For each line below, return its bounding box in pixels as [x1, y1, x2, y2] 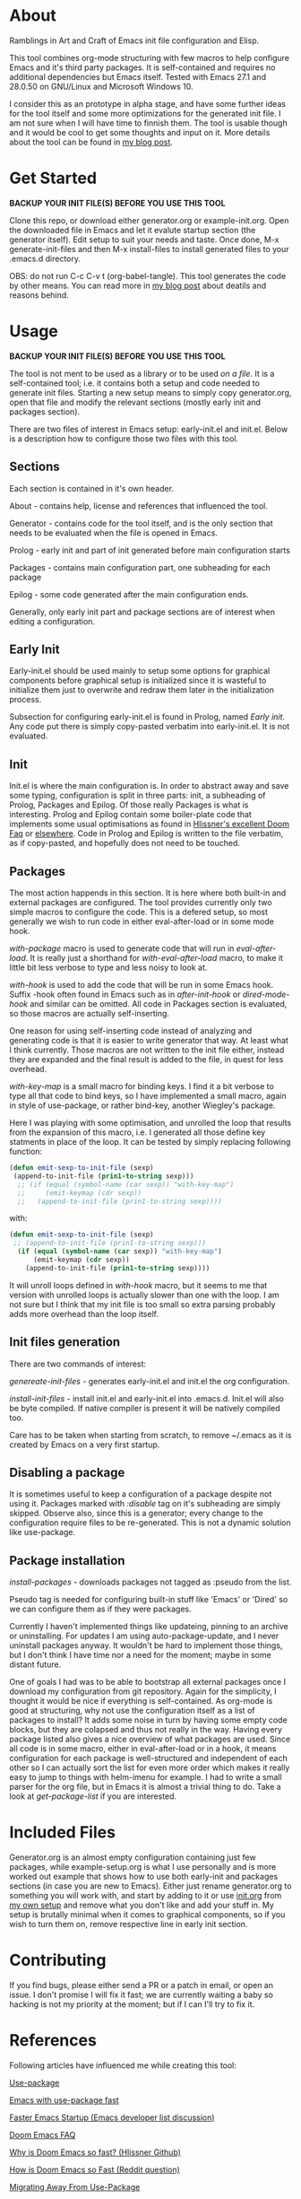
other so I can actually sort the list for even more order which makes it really [9, 1762, 290, 1773]
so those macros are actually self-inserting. [9, 1008, 170, 1019]
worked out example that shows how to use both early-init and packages [9, 1872, 279, 1882]
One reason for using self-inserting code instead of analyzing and [9, 1025, 253, 1036]
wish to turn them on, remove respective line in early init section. [9, 1919, 248, 1930]
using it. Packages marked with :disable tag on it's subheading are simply [9, 1498, 280, 1509]
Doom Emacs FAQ [9, 2130, 76, 2141]
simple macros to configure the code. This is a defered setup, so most [9, 907, 269, 918]
